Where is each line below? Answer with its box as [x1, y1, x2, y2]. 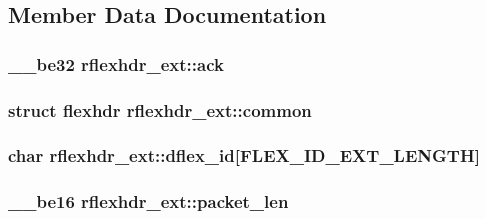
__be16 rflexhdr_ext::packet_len [8, 189, 289, 214]
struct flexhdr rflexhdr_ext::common [8, 97, 312, 122]
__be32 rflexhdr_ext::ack [8, 51, 224, 76]
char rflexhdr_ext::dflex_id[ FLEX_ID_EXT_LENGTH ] [8, 143, 480, 168]
